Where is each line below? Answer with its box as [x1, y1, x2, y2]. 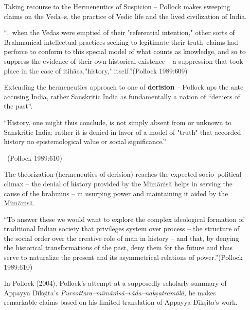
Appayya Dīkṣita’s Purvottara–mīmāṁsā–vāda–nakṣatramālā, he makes [4, 287, 216, 297]
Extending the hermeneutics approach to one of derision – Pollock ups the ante [4, 82, 244, 92]
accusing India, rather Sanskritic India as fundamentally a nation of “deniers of [4, 91, 240, 101]
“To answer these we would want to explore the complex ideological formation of [4, 214, 244, 224]
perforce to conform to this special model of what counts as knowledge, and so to [4, 46, 246, 56]
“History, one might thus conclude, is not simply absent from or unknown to [4, 117, 232, 127]
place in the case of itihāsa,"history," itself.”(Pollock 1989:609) [4, 65, 188, 75]
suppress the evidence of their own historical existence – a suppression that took [4, 55, 243, 66]
